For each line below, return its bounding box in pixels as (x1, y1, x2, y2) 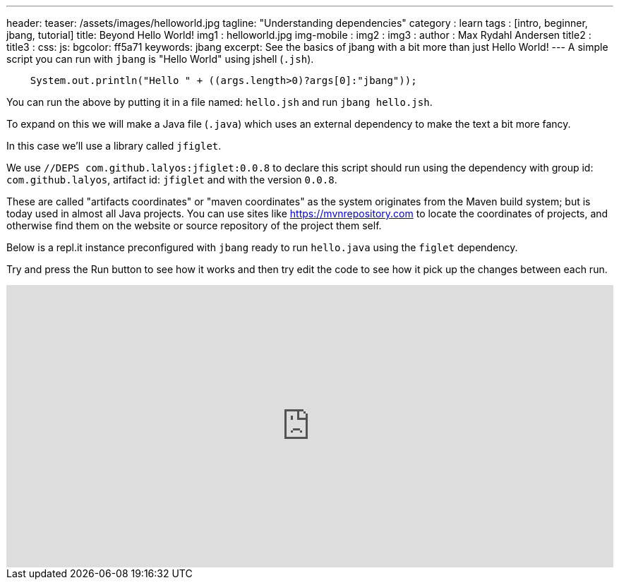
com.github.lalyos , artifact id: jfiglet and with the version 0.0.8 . (6, 174, 337, 186)
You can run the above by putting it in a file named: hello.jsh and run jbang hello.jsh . (6, 96, 433, 108)
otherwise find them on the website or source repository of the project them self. (6, 219, 382, 231)
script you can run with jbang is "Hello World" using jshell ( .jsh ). (6, 53, 314, 65)
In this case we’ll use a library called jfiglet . (6, 140, 222, 152)
